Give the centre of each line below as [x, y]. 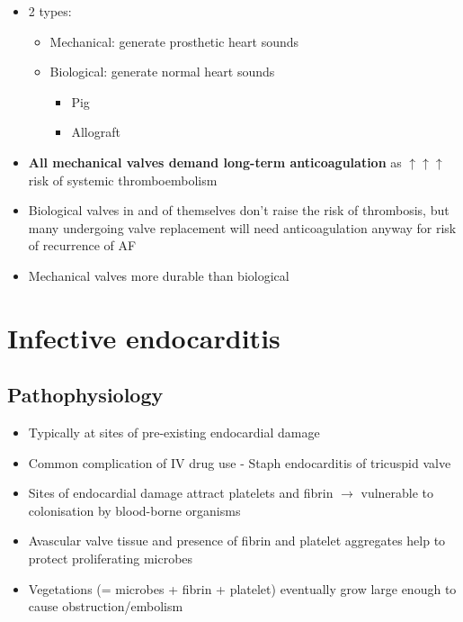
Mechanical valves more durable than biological [159, 275]
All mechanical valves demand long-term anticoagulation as [215, 162]
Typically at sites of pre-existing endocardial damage [174, 433]
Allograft [96, 132]
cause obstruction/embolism [106, 606]
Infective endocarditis [144, 337]
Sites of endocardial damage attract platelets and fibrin [181, 493]
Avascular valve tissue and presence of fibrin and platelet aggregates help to [237, 541]
